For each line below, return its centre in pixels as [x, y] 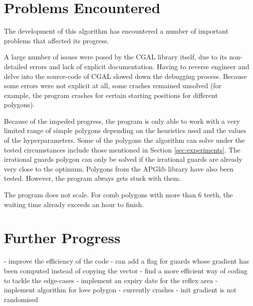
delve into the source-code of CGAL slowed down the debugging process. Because [126, 76]
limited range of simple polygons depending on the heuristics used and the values [125, 130]
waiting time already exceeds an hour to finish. [74, 204]
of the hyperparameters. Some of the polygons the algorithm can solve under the [124, 140]
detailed [16, 66]
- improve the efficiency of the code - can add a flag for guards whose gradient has [126, 261]
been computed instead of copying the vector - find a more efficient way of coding [126, 270]
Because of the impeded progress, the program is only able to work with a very [122, 121]
